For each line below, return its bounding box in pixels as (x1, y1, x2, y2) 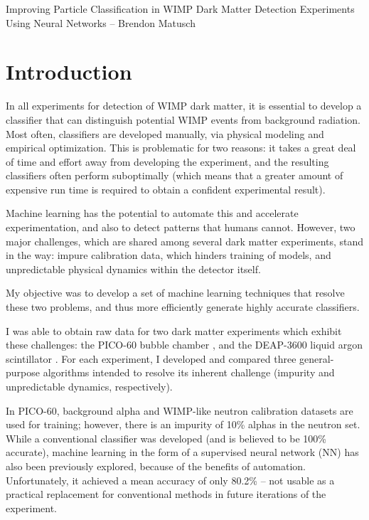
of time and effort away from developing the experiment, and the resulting (6, 154, 329, 169)
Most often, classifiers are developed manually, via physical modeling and (6, 126, 324, 141)
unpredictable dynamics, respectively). (6, 379, 173, 393)
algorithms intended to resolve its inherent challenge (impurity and (43, 365, 335, 380)
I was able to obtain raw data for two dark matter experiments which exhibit (6, 323, 342, 338)
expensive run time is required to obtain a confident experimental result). (6, 181, 326, 196)
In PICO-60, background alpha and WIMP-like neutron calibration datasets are (6, 403, 353, 418)
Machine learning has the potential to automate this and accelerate (6, 206, 299, 221)
